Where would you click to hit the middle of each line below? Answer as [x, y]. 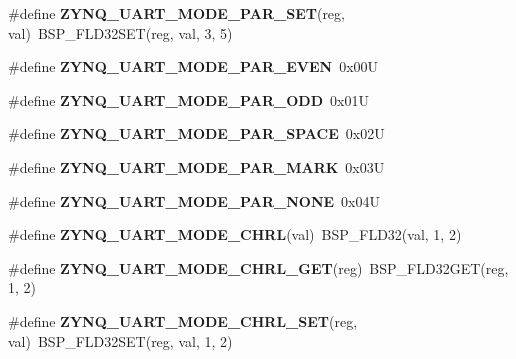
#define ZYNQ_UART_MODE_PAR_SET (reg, [176, 13]
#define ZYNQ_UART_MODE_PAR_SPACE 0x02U [196, 133]
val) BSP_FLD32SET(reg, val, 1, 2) [120, 340]
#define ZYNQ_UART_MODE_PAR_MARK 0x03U [196, 166]
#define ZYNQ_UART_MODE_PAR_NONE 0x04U [194, 200]
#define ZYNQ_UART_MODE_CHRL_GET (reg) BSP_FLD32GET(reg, [258, 267]
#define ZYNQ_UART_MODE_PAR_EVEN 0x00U [193, 66]
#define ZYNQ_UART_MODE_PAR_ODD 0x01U [188, 99]
